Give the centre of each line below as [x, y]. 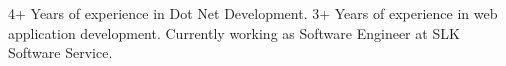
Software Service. [60, 52]
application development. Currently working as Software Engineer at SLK [234, 32]
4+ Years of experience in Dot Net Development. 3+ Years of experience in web [253, 13]
